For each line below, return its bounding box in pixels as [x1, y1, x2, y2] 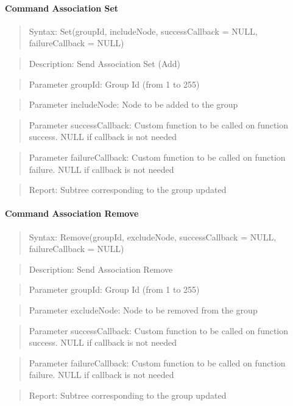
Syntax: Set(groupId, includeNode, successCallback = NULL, [29, 24, 258, 37]
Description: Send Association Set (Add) [29, 57, 181, 69]
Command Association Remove [5, 207, 139, 220]
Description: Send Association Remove [29, 262, 173, 275]
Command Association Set [5, 1, 119, 14]
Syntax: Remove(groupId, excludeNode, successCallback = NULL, [29, 230, 277, 243]
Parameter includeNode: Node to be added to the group [29, 98, 238, 111]
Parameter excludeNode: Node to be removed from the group [29, 303, 258, 316]
